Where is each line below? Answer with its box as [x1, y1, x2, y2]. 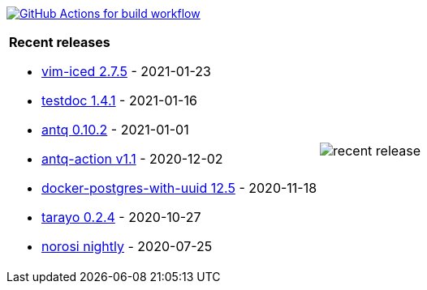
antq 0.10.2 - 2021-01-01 [41, 122, 189, 138]
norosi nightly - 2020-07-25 [41, 238, 213, 254]
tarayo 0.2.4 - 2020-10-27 [41, 209, 201, 225]
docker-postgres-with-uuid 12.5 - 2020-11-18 [41, 180, 317, 196]
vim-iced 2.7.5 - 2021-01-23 [41, 63, 211, 79]
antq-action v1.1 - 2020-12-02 [41, 151, 223, 167]
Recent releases [9, 34, 110, 50]
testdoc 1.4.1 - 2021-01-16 [41, 92, 197, 109]
